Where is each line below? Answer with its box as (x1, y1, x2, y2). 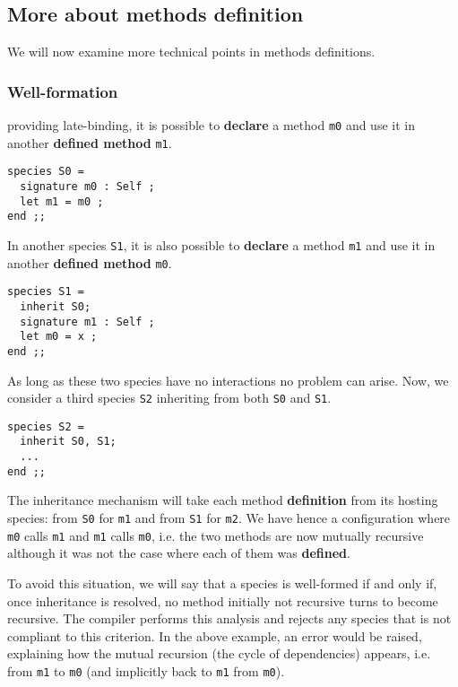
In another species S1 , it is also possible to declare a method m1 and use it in (7, 235, 436, 254)
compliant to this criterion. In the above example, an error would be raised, (7, 626, 422, 645)
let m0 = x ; (20, 330, 98, 343)
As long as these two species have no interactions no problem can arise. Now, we (7, 370, 449, 389)
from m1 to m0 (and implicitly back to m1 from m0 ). (7, 661, 285, 680)
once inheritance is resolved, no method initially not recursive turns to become (7, 591, 438, 610)
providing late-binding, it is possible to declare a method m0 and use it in (7, 116, 415, 135)
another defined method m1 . (7, 133, 172, 152)
